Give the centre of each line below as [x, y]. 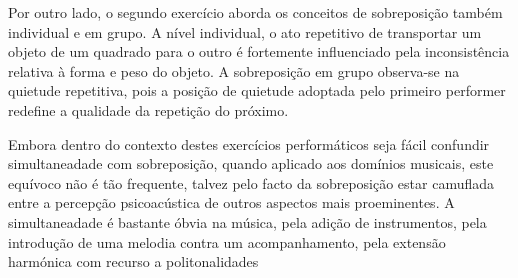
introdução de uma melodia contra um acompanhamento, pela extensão [227, 241]
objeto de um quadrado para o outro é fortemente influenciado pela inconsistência [259, 51]
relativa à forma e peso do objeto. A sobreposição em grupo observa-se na [234, 70]
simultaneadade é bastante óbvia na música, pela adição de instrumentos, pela [247, 221]
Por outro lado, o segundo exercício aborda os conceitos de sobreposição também [255, 12]
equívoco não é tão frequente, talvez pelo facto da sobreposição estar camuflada [251, 182]
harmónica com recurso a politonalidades [133, 261]
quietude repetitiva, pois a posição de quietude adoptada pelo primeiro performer [257, 90]
